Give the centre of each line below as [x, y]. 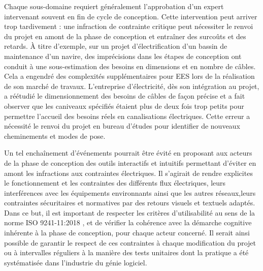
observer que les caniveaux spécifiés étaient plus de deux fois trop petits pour [124, 106]
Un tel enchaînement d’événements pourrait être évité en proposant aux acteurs [128, 153]
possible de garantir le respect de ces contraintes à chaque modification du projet [130, 242]
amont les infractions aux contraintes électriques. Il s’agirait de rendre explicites [128, 173]
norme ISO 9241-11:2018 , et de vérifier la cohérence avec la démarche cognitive [128, 222]
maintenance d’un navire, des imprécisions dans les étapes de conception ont [123, 56]
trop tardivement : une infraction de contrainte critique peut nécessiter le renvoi [129, 26]
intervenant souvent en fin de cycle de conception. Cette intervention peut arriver [131, 16]
